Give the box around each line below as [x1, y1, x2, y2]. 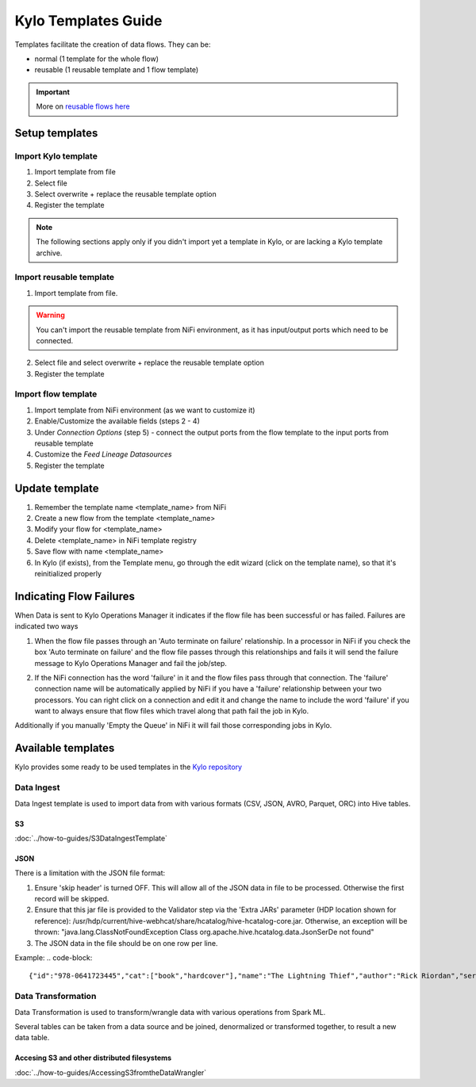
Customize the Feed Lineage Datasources [34, 450, 172, 459]
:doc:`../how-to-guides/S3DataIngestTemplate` [14, 833, 168, 843]
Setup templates [14, 126, 98, 140]
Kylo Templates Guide [14, 12, 163, 29]
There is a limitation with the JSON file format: [14, 868, 166, 878]
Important [36, 87, 71, 97]
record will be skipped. [34, 894, 109, 904]
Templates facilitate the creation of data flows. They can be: [14, 40, 211, 49]
